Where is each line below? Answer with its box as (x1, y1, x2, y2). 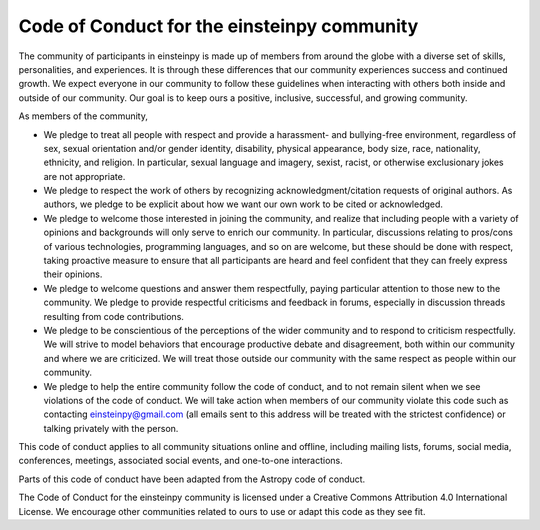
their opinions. (43, 268, 103, 280)
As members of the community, (18, 110, 149, 122)
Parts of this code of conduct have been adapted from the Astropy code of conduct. (18, 473, 366, 485)
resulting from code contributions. (43, 310, 185, 322)
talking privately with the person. (43, 422, 179, 434)
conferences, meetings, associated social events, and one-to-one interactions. (18, 455, 344, 467)
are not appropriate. (43, 170, 126, 182)
